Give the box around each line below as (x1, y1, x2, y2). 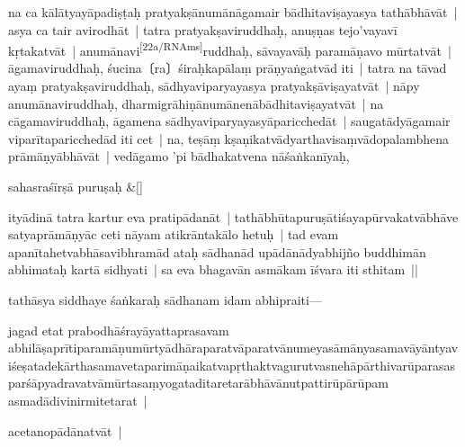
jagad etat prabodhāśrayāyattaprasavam (8, 320, 229, 339)
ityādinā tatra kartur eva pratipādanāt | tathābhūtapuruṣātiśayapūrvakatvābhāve (8, 207, 459, 226)
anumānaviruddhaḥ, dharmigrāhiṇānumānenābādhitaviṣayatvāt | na (8, 94, 384, 112)
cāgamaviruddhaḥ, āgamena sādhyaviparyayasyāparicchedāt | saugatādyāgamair (8, 112, 451, 130)
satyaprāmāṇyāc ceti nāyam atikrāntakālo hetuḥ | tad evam (8, 225, 339, 244)
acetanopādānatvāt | (8, 421, 122, 440)
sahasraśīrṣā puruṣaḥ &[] (8, 177, 143, 195)
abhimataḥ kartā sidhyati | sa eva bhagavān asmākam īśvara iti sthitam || (8, 260, 418, 279)
